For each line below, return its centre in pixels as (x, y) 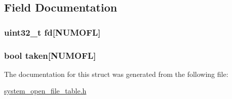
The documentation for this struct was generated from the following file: (116, 74)
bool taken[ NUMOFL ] (50, 55)
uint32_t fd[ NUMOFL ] (52, 32)
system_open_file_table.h (45, 91)
